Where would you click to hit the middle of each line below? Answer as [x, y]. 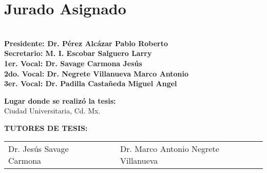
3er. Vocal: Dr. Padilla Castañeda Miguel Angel [91, 83]
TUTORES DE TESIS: [46, 128]
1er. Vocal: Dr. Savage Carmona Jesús [73, 63]
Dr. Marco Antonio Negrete [170, 149]
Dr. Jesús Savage [39, 149]
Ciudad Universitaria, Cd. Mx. [52, 111]
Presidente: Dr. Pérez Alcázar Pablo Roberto [86, 43]
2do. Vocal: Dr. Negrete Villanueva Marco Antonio [97, 73]
